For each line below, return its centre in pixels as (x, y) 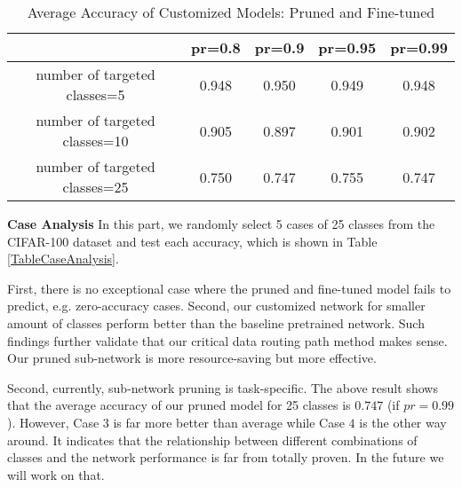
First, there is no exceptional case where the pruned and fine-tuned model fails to (229, 288)
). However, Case (53, 422)
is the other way (403, 422)
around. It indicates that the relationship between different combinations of (212, 440)
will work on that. (56, 474)
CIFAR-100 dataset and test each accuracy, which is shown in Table (192, 241)
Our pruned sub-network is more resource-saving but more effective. (192, 358)
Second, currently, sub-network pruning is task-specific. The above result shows (223, 387)
